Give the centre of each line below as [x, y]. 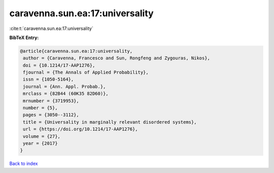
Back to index [24, 164]
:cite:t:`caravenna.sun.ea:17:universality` [51, 28]
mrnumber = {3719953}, [51, 101]
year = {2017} [40, 143]
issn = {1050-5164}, [48, 79]
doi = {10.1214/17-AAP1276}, [59, 65]
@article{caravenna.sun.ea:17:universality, [76, 51]
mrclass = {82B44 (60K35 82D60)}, [66, 94]
